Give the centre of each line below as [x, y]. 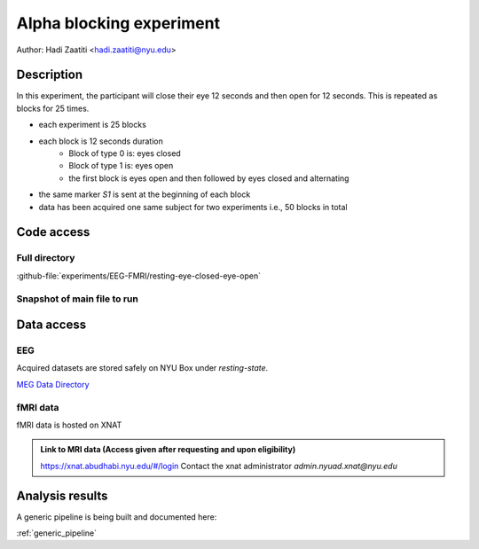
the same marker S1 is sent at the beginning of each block [145, 194]
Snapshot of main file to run [78, 299]
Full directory [46, 258]
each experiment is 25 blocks [92, 125]
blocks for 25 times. [53, 108]
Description [50, 75]
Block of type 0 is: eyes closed [125, 153]
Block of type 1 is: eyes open [121, 166]
